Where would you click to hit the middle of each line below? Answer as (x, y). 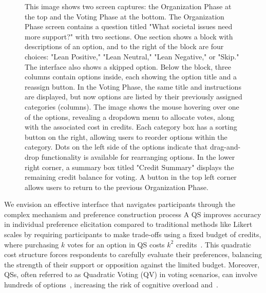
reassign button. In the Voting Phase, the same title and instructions (133, 86)
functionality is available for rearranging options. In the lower (138, 156)
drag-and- (225, 147)
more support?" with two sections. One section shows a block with (129, 36)
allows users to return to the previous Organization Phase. (117, 187)
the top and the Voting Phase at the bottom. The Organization (125, 16)
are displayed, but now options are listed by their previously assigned (134, 97)
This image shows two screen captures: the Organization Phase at (128, 6)
